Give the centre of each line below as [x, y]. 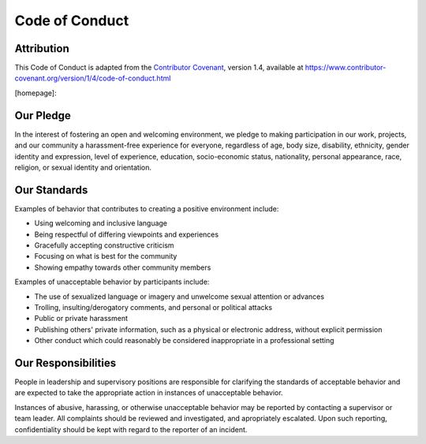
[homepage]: [35, 93]
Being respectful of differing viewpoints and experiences [127, 234]
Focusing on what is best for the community [106, 256]
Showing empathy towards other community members [123, 267]
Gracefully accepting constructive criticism [104, 245]
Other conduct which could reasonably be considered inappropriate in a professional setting [184, 341]
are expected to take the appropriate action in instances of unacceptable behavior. [149, 393]
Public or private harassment [81, 319]
